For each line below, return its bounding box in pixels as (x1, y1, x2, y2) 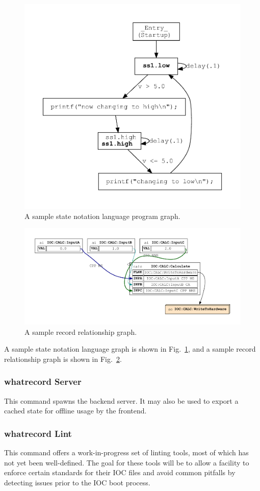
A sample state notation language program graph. (24, 210, 180, 221)
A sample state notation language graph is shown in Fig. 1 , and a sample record (4, 343, 256, 354)
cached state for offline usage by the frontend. (4, 405, 147, 416)
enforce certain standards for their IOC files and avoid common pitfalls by (4, 467, 236, 478)
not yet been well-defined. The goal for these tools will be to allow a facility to (4, 457, 249, 468)
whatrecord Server (4, 375, 82, 388)
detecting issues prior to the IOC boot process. (4, 477, 150, 487)
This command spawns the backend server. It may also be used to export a (4, 395, 239, 406)
